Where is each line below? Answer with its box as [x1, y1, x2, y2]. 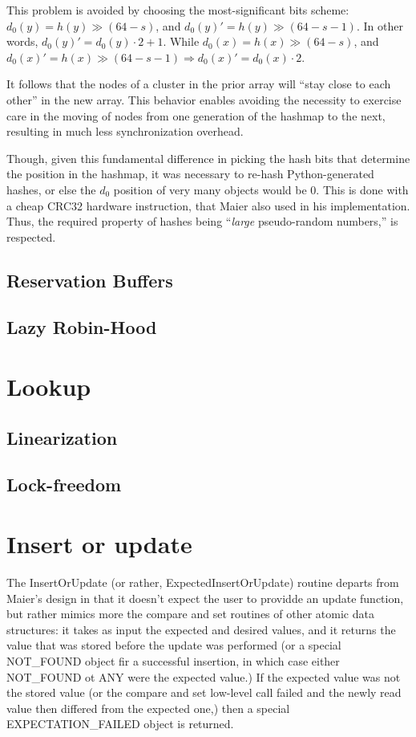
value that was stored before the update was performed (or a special [6, 637, 341, 654]
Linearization [6, 425, 118, 450]
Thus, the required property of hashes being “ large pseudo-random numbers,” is [6, 213, 398, 230]
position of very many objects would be [113, 181, 307, 197]
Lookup [6, 370, 91, 403]
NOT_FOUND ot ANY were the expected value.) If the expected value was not [6, 668, 401, 685]
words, [6, 33, 38, 50]
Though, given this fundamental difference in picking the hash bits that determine [6, 149, 410, 166]
